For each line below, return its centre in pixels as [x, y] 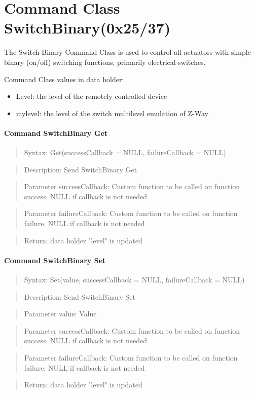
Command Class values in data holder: [64, 79]
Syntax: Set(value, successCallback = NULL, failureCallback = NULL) [134, 280]
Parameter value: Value [60, 314]
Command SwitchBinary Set [55, 260]
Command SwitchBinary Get [56, 133]
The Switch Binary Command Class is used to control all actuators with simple [128, 52]
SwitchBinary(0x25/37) [87, 28]
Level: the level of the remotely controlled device [92, 96]
